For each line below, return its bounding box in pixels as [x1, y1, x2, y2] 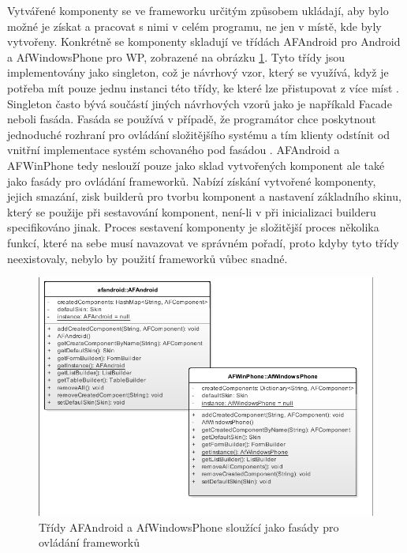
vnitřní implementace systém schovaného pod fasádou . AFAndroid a [7, 141, 340, 158]
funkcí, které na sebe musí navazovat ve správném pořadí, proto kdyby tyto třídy [7, 234, 399, 250]
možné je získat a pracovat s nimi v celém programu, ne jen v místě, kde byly [7, 17, 382, 34]
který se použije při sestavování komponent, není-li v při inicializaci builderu [7, 203, 376, 220]
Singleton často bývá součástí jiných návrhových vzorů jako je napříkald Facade [7, 95, 392, 111]
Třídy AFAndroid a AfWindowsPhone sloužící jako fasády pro [39, 518, 339, 535]
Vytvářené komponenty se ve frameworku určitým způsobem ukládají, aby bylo [7, 2, 389, 18]
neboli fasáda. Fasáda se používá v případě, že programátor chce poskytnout [7, 111, 376, 127]
